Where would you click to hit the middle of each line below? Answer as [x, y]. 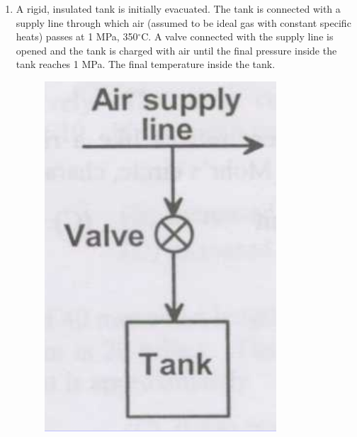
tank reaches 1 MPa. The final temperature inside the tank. [146, 64]
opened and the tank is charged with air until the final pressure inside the [176, 50]
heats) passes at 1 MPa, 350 [77, 36]
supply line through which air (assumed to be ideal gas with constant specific [183, 22]
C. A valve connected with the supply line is [237, 36]
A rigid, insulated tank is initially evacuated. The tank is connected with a [178, 8]
